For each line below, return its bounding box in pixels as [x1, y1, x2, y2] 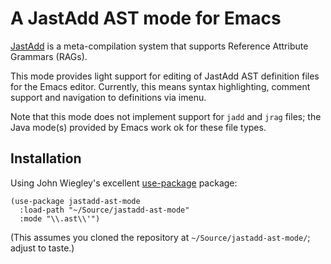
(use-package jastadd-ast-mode [10, 196, 141, 206]
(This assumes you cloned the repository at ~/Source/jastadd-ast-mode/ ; [10, 231, 311, 243]
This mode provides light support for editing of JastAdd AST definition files [10, 70, 320, 82]
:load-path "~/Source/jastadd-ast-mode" [19, 205, 190, 215]
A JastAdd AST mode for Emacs [10, 7, 282, 30]
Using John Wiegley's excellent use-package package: [10, 177, 238, 189]
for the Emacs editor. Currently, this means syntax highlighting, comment [10, 80, 311, 92]
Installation [10, 150, 82, 167]
